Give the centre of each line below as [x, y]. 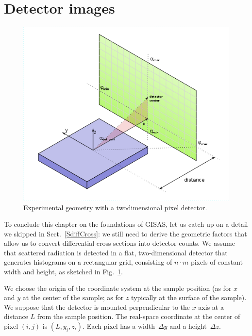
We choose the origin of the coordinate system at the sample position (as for [118, 288]
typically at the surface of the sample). [189, 297]
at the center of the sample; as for [73, 297]
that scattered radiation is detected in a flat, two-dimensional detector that [116, 252]
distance [16, 316]
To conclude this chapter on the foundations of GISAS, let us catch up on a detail [126, 224]
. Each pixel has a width [119, 326]
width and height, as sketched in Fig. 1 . [63, 272]
